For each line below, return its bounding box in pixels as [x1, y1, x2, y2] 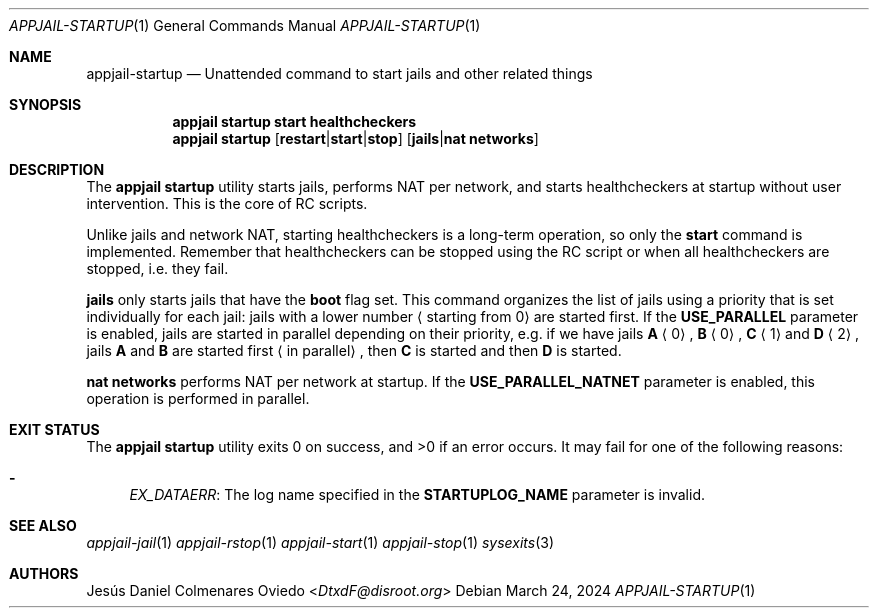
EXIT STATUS [9, 421, 100, 438]
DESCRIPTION [9, 161, 105, 178]
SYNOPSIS [9, 96, 82, 113]
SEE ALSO [9, 517, 77, 534]
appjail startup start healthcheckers [172, 113, 417, 130]
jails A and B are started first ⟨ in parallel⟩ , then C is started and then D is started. [86, 342, 622, 359]
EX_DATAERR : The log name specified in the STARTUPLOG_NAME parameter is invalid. [129, 486, 706, 503]
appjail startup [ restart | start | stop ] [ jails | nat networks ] [172, 130, 539, 147]
